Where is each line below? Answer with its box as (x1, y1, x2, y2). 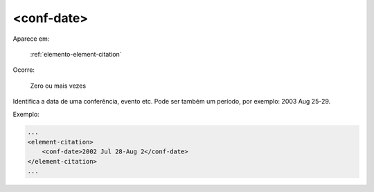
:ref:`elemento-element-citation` (30, 50, 122, 58)
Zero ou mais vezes (30, 81, 87, 90)
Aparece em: (12, 35, 50, 43)
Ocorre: (12, 66, 35, 74)
